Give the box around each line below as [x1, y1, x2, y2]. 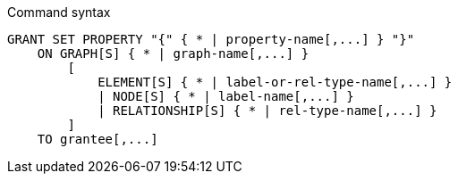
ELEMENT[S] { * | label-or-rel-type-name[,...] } [98, 75, 453, 89]
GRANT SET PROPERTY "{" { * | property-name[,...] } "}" [7, 32, 415, 46]
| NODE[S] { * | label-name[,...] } [98, 89, 354, 103]
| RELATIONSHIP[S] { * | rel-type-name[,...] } [98, 103, 437, 118]
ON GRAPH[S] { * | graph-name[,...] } [37, 46, 310, 61]
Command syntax [7, 4, 111, 20]
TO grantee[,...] [37, 132, 158, 146]
